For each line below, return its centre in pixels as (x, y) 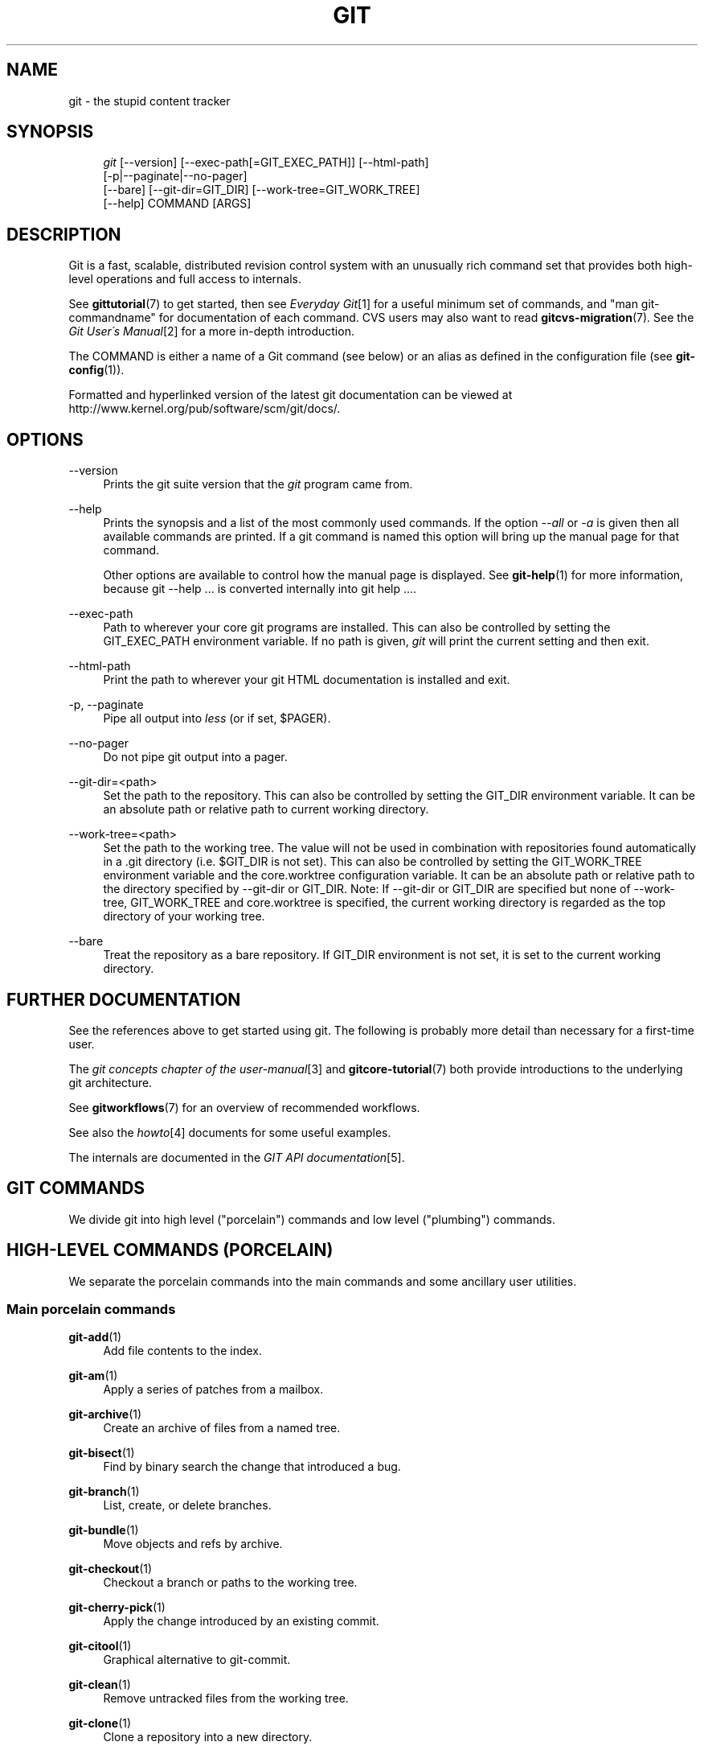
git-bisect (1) (102, 1453)
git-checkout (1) (111, 1569)
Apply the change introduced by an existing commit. (241, 1621)
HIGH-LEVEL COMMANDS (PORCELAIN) (170, 1250)
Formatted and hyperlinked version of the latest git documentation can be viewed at (291, 395)
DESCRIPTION (64, 234)
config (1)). (96, 370)
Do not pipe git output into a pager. (195, 757)
